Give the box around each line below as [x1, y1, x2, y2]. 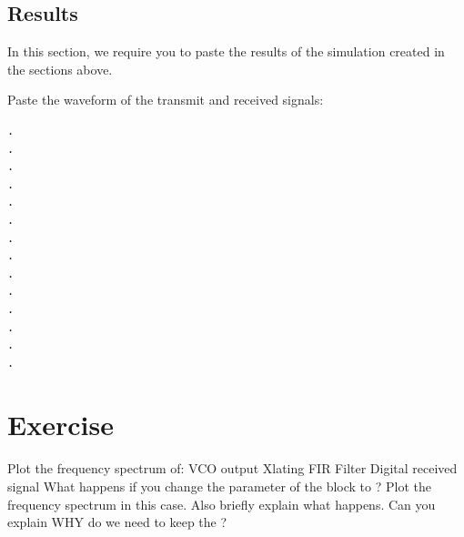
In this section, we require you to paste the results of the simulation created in [7, 42, 445, 61]
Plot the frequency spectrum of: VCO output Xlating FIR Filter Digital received [7, 459, 458, 478]
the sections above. [7, 59, 113, 78]
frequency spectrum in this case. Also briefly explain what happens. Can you [7, 494, 436, 513]
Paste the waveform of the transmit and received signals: [7, 90, 324, 109]
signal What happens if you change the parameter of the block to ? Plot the [7, 477, 431, 496]
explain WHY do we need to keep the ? [7, 512, 227, 532]
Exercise [7, 406, 114, 443]
